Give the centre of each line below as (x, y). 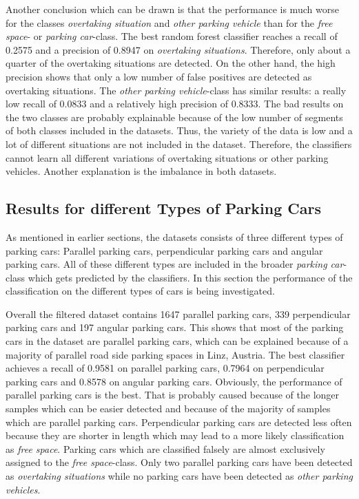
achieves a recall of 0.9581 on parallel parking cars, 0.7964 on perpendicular (165, 368)
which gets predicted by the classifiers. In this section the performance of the (190, 277)
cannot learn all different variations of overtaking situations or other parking (167, 157)
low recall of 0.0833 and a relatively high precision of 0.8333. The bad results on (175, 104)
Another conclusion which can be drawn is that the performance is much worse (172, 9)
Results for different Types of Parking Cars (164, 208)
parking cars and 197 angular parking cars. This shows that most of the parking (175, 327)
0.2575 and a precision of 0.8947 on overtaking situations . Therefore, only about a (178, 49)
